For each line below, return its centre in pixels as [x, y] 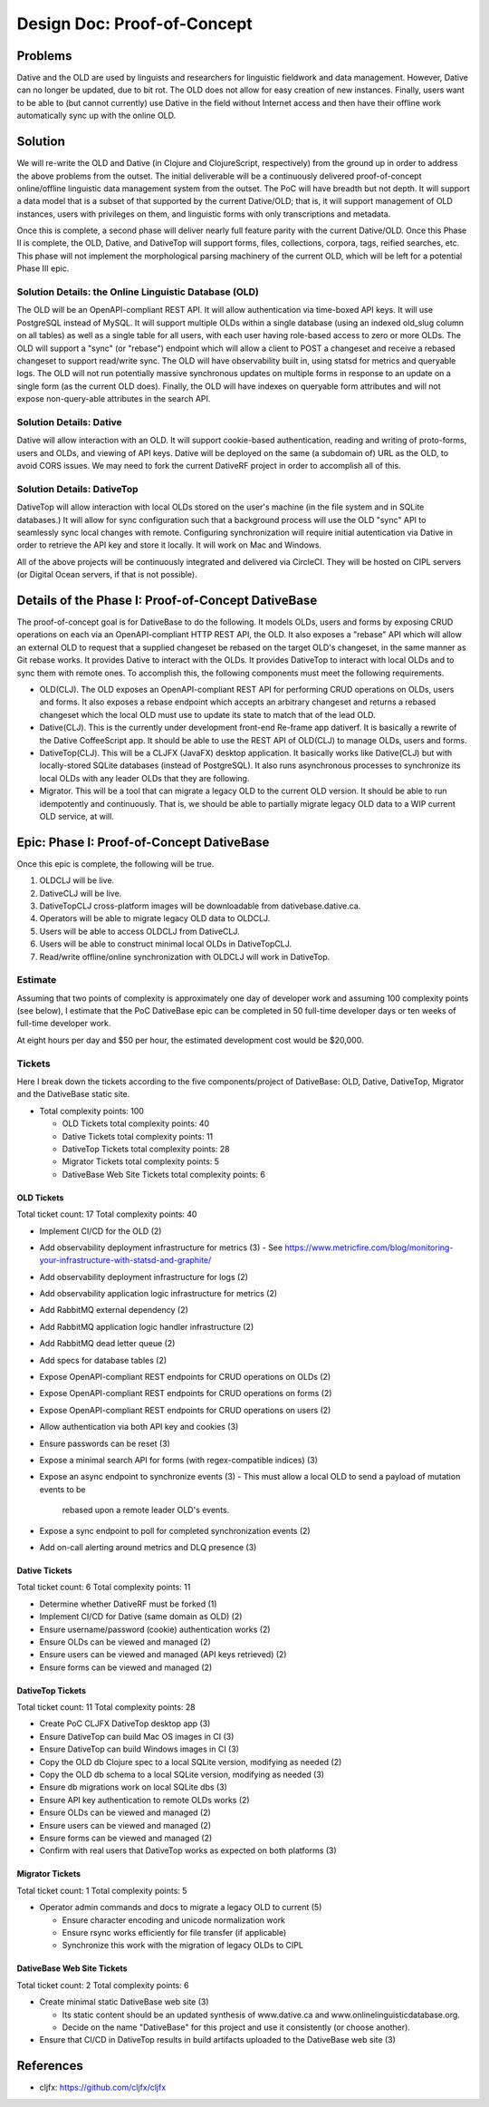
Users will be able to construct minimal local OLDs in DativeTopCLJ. [165, 944]
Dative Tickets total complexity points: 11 [138, 1136]
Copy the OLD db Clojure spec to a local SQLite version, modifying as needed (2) [191, 1762]
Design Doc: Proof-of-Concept [134, 24]
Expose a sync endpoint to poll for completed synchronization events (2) [175, 1530]
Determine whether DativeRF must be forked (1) [128, 1604]
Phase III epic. [43, 268]
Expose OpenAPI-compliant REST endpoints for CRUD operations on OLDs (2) [185, 1377]
